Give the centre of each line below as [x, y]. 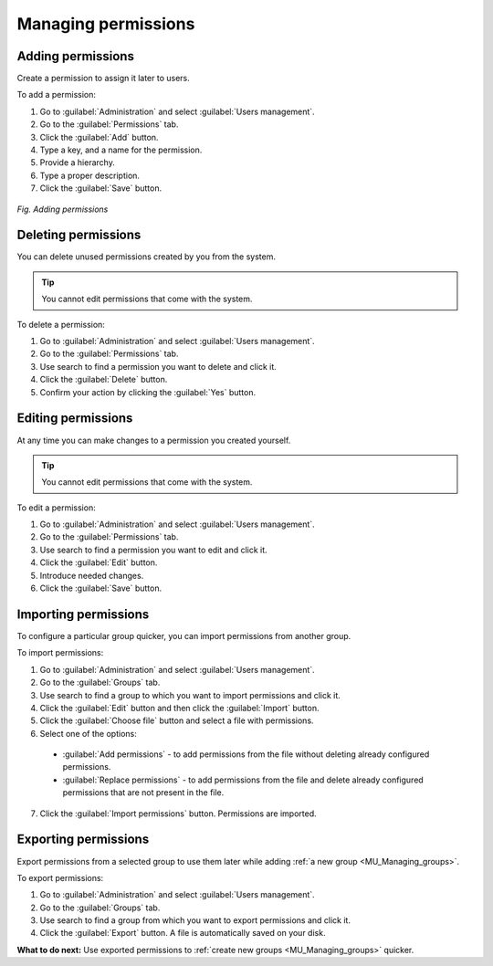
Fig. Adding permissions [63, 209]
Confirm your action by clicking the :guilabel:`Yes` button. [147, 392]
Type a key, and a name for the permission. [121, 150]
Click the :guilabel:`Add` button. [99, 137]
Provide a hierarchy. [78, 163]
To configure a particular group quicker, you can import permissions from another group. [184, 635]
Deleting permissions [79, 235]
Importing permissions [83, 614]
